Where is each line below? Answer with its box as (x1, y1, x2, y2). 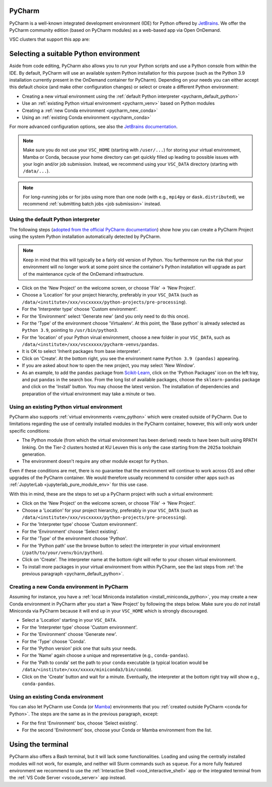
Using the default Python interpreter (9, 216, 100, 223)
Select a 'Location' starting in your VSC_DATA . (22, 617, 117, 623)
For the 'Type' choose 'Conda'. (22, 638, 86, 644)
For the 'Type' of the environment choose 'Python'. (22, 535, 128, 541)
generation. (22, 451, 46, 457)
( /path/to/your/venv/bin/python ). (22, 550, 104, 556)
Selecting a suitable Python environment (9, 49, 140, 58)
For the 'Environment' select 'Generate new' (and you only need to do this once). (22, 313, 190, 319)
